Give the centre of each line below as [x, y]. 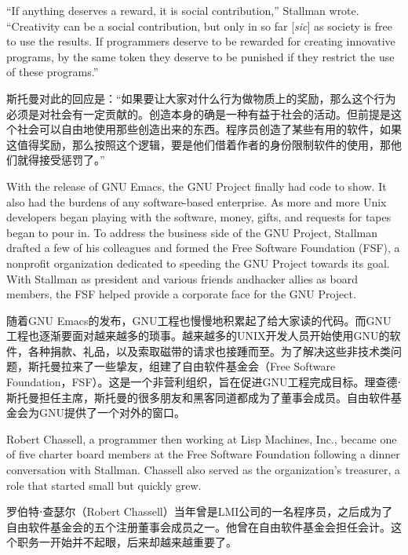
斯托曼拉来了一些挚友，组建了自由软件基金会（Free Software [182, 366]
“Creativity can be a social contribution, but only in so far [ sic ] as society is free [199, 26]
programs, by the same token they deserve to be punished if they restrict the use [200, 56]
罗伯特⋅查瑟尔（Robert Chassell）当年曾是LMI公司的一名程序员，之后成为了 [200, 511]
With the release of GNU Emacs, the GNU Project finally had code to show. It [197, 186]
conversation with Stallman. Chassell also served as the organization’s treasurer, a [204, 470]
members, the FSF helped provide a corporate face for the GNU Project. [181, 294]
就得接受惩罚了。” [61, 160]
